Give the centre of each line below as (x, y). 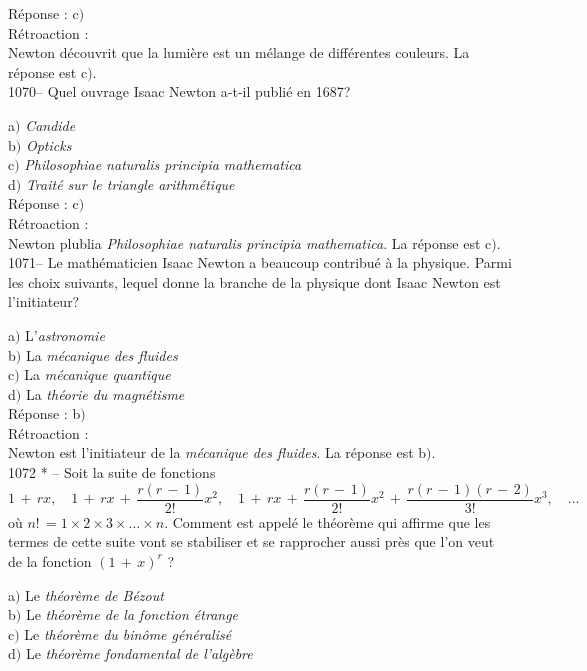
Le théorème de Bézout (94, 594)
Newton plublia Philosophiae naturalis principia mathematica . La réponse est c (250, 242)
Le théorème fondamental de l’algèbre (139, 653)
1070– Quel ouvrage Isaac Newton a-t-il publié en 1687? (179, 91)
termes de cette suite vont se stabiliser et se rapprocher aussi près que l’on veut (251, 541)
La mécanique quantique (97, 374)
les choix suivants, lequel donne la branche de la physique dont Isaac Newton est (254, 281)
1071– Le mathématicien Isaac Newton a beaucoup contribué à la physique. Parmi (260, 262)
